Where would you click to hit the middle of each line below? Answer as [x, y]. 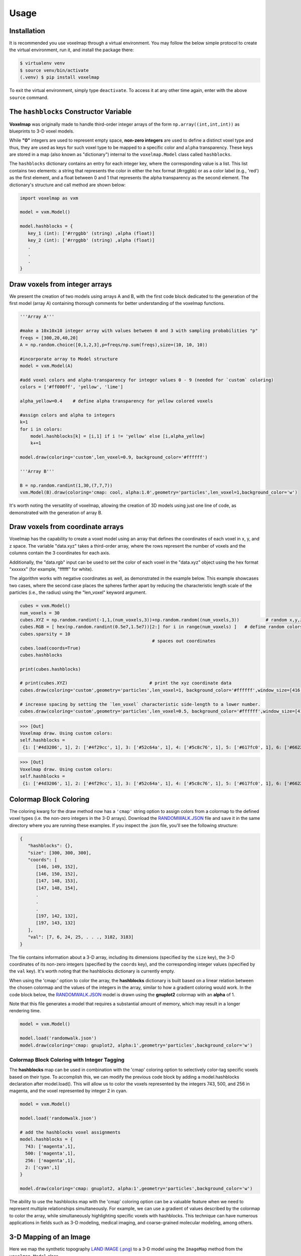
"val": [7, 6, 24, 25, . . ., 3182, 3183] [81, 937]
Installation [27, 31]
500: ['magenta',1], [50, 1154]
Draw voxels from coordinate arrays [66, 527]
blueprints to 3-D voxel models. [42, 131]
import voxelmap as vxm [49, 198]
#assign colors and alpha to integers [67, 415]
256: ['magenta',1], [50, 1160]
